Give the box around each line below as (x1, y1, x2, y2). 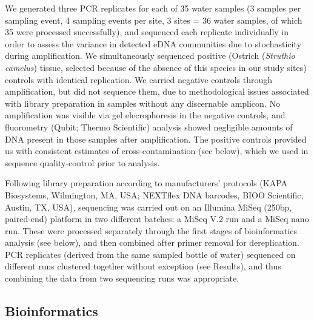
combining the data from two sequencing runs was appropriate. (5, 272, 239, 285)
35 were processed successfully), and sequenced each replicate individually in (5, 25, 289, 38)
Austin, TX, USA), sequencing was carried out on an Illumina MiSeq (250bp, (5, 200, 292, 213)
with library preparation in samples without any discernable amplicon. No (5, 96, 280, 109)
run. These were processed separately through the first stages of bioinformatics (5, 224, 297, 237)
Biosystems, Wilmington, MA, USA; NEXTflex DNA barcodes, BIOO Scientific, (5, 188, 304, 201)
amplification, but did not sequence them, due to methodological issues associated (5, 85, 309, 98)
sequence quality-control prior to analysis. (5, 156, 160, 169)
